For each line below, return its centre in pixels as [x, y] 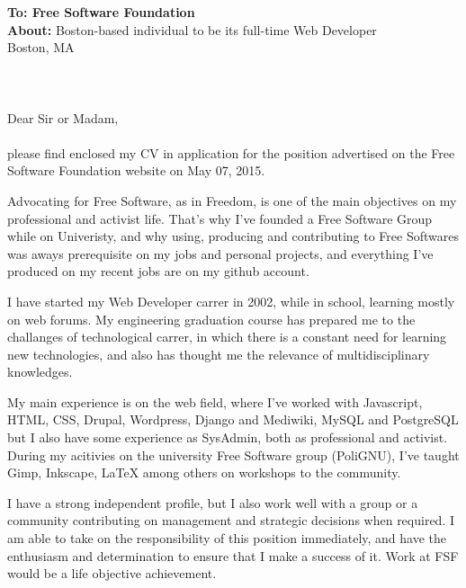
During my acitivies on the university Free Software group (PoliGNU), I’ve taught [233, 454]
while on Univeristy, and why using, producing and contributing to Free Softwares [233, 236]
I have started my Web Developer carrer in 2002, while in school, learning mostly [231, 301]
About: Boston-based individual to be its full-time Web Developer [192, 29]
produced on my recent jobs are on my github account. [158, 271]
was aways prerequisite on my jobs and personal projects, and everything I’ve [220, 253]
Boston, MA [41, 47]
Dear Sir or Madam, [63, 117]
